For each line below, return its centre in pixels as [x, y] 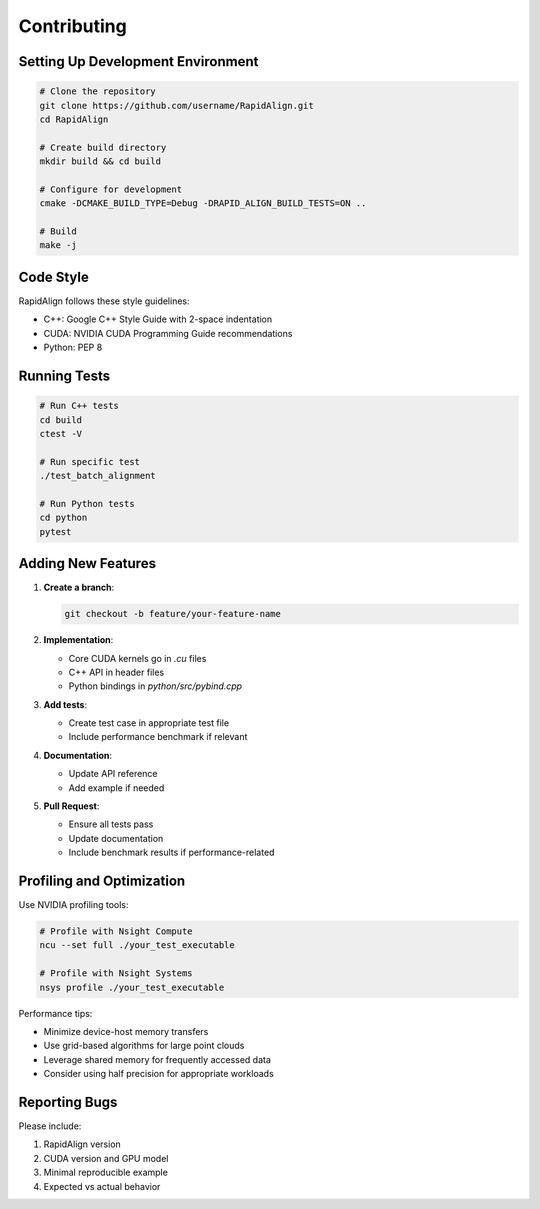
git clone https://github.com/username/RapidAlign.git [176, 105]
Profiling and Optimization [102, 881]
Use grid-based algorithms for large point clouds [144, 1046]
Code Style [53, 276]
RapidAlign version [82, 1144]
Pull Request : [71, 806]
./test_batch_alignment [98, 476]
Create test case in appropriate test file [149, 723]
